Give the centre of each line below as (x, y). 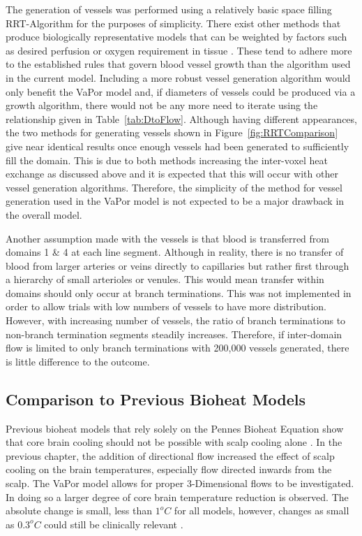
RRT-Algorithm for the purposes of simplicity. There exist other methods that (173, 23)
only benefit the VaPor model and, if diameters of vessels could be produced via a (181, 91)
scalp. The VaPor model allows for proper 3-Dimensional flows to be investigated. (180, 483)
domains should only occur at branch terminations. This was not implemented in (179, 292)
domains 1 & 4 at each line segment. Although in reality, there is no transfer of (175, 252)
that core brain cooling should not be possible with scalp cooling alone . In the (174, 442)
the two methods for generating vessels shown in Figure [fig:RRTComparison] (172, 132)
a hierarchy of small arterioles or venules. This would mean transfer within (165, 279)
